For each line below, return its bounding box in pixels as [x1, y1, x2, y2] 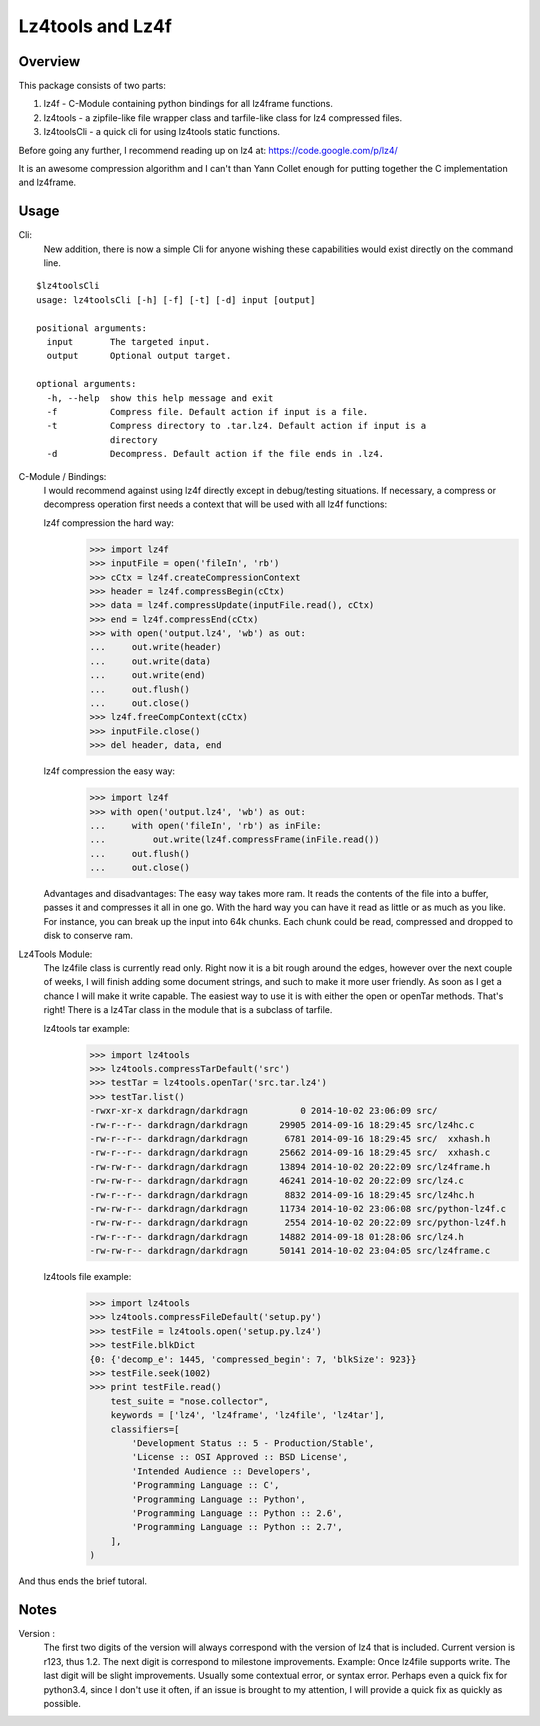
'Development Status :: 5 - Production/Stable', [131, 1437, 375, 1449]
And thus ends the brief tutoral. [18, 1575, 148, 1587]
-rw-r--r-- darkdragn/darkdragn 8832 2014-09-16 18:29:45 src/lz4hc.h [89, 1189, 475, 1200]
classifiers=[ [110, 1423, 180, 1435]
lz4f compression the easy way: [43, 765, 175, 777]
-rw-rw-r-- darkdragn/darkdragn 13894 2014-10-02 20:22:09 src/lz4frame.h [89, 1161, 491, 1172]
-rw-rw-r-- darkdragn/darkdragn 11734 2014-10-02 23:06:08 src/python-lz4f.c [89, 1203, 507, 1214]
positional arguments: [36, 322, 148, 334]
